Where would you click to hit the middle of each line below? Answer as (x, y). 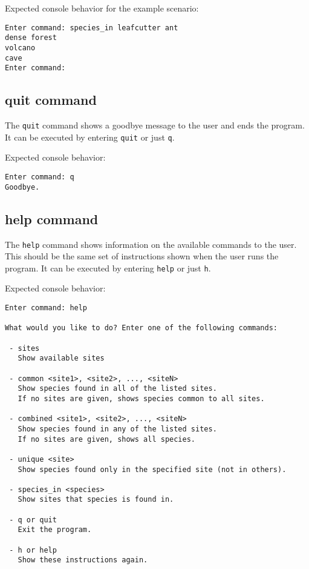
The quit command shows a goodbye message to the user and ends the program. (155, 125)
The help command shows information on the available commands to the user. (151, 244)
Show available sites (61, 358)
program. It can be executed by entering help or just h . (108, 268)
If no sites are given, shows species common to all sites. (141, 398)
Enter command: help (46, 308)
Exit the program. (55, 530)
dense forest (31, 38)
